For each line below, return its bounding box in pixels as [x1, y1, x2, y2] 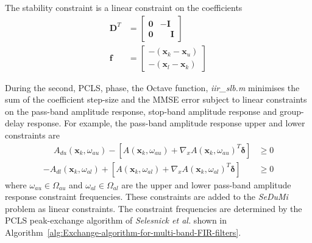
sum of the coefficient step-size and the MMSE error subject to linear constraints [5, 93, 307, 106]
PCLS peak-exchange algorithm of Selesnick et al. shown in [5, 214, 227, 227]
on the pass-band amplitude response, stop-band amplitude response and [5, 104, 277, 117]
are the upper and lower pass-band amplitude [121, 178, 291, 191]
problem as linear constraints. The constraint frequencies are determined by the [5, 202, 302, 214]
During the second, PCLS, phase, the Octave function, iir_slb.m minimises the [5, 81, 300, 94]
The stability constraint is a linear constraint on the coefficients [5, 1, 243, 13]
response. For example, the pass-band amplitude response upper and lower [27, 117, 305, 129]
